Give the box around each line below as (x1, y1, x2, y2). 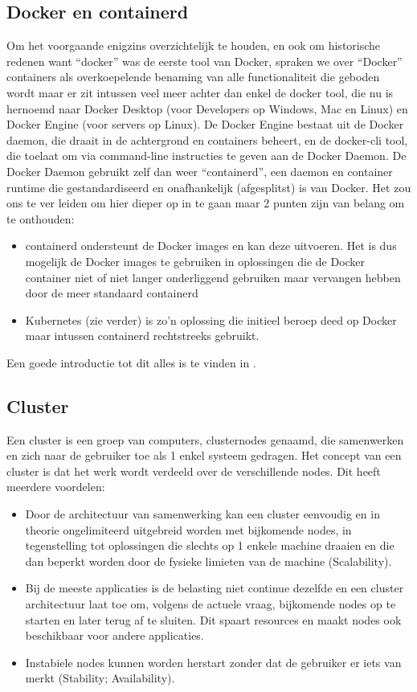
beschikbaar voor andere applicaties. (25, 627, 204, 644)
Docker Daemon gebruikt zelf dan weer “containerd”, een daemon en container (6, 162, 393, 179)
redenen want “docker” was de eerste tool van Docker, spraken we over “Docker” (6, 52, 403, 69)
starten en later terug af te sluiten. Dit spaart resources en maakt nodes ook (25, 611, 402, 628)
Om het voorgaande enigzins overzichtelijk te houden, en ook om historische (6, 37, 381, 54)
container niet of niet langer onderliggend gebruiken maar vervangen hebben (25, 268, 401, 285)
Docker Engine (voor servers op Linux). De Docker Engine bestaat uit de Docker (6, 116, 404, 133)
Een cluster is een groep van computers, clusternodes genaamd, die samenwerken (6, 431, 404, 448)
